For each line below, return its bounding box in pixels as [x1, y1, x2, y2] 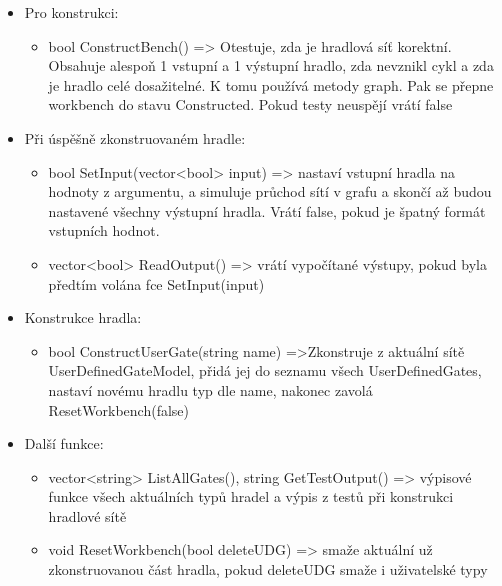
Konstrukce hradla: [24, 307, 142, 328]
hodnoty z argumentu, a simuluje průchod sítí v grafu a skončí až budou [48, 181, 492, 202]
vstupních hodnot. [48, 220, 160, 241]
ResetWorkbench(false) [48, 399, 189, 420]
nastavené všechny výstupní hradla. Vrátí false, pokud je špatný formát [48, 200, 486, 221]
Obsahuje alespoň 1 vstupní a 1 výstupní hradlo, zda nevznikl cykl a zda [48, 55, 494, 76]
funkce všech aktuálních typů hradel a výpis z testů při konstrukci [48, 486, 454, 507]
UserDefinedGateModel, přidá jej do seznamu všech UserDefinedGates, [48, 360, 482, 381]
